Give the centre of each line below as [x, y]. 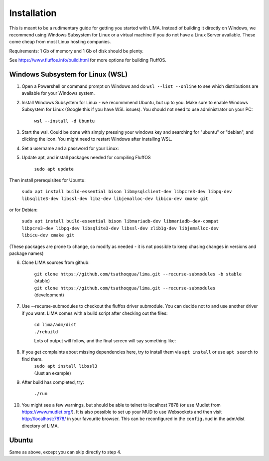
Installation [33, 13]
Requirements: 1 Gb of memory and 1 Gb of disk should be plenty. [76, 51]
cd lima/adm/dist [55, 325]
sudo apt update [54, 169]
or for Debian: [23, 210]
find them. [32, 359]
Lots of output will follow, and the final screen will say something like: [105, 341]
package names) [26, 253]
